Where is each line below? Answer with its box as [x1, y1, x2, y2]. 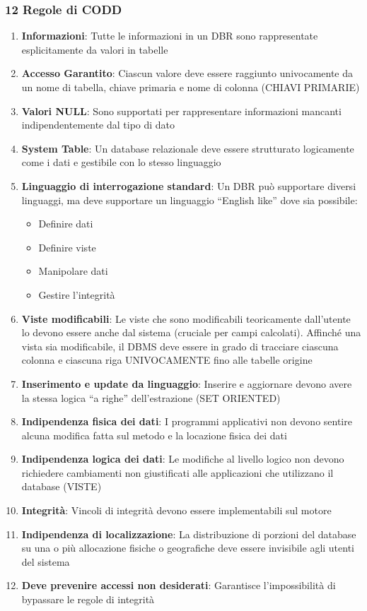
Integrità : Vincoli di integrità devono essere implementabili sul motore [21, 503, 332, 518]
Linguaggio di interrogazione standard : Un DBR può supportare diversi [21, 178, 356, 193]
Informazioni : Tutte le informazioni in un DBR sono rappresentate [21, 28, 318, 43]
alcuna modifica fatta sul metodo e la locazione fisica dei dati [21, 427, 287, 442]
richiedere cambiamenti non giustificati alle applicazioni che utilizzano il [21, 465, 334, 480]
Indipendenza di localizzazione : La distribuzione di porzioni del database [21, 526, 356, 541]
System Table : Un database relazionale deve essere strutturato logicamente [21, 141, 354, 155]
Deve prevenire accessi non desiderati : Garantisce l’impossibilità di [21, 578, 336, 593]
